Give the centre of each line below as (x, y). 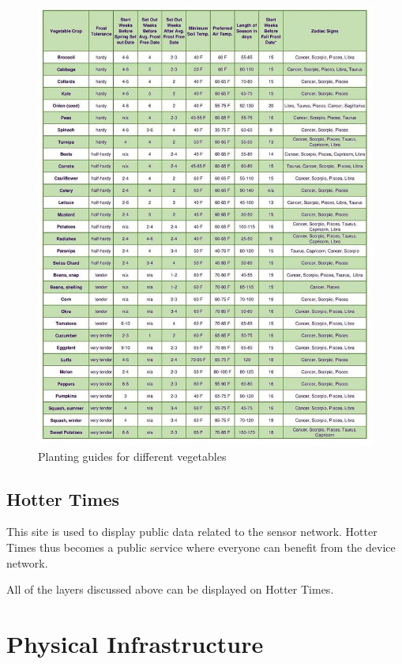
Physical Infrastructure (135, 643)
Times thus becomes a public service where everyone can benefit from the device (201, 547)
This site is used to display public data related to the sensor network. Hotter (192, 532)
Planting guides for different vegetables (132, 456)
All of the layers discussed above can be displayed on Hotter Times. (170, 589)
